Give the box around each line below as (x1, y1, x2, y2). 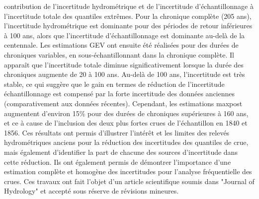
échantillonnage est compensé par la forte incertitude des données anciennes (4, 88, 235, 99)
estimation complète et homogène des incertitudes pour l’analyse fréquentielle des (4, 166, 252, 177)
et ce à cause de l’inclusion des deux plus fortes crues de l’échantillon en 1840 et (4, 118, 248, 128)
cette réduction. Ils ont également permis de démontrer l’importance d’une (4, 156, 231, 167)
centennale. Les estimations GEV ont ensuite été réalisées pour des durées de (4, 40, 239, 50)
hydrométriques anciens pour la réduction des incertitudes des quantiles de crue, (4, 137, 249, 147)
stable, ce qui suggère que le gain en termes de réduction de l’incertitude (4, 78, 225, 89)
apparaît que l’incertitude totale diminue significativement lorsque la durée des (4, 59, 244, 69)
